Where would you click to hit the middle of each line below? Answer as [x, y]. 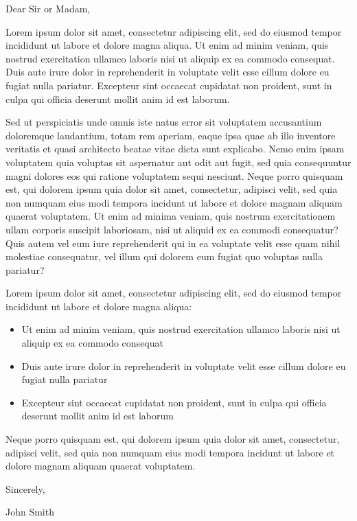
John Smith [30, 512]
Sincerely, [25, 488]
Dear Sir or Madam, [48, 8]
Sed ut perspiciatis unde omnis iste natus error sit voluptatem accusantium [164, 122]
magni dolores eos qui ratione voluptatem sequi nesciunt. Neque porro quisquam [174, 175]
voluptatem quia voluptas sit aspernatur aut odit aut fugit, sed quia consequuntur [178, 162]
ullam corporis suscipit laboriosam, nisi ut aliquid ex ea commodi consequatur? [172, 229]
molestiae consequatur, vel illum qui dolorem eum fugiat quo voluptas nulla [164, 256]
